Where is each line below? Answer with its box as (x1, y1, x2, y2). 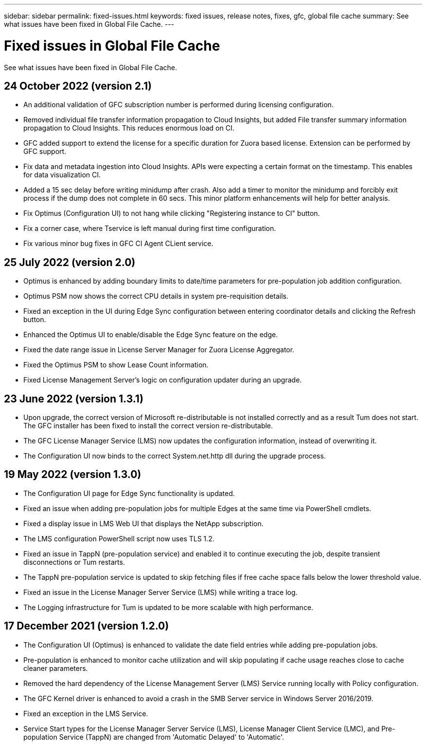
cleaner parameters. (23, 664, 88, 672)
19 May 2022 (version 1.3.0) (4, 468, 142, 481)
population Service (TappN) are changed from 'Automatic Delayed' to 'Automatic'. (23, 732, 284, 741)
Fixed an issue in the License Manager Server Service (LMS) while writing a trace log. (23, 588, 298, 596)
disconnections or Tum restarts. (23, 557, 125, 566)
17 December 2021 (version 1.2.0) (4, 620, 169, 632)
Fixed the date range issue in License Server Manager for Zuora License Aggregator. (23, 345, 295, 354)
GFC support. (23, 147, 67, 156)
